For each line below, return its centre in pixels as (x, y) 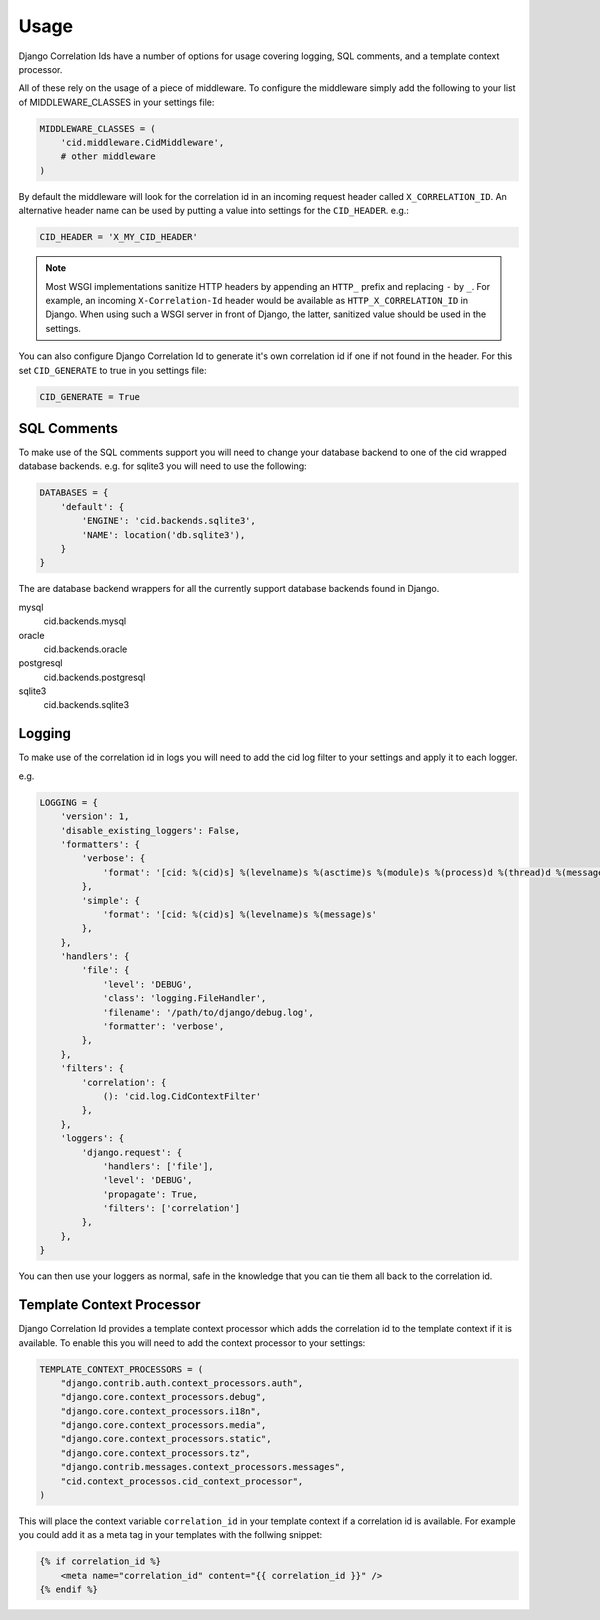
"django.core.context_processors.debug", (163, 1397)
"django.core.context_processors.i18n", (161, 1411)
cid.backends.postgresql (94, 677)
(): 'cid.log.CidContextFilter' (182, 1096)
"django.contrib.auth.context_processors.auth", (182, 1383)
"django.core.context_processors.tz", (155, 1453)
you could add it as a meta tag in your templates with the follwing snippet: (170, 1535)
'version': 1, (95, 816)
